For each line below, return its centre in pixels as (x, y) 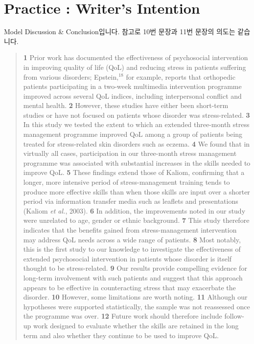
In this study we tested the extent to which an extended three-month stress (136, 124)
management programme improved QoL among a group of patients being (133, 134)
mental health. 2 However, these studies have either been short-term (126, 105)
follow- (234, 316)
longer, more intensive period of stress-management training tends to (127, 182)
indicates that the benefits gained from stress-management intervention (130, 230)
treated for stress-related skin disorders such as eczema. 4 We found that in (137, 143)
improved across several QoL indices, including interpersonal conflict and (132, 96)
